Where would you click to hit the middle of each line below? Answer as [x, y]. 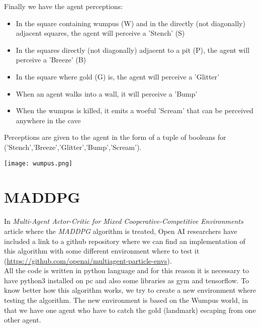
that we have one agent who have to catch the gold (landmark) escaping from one [130, 310]
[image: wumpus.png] [38, 163]
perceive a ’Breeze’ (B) [51, 60]
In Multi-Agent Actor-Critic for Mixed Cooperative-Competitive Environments [124, 221]
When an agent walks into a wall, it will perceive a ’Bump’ [107, 93]
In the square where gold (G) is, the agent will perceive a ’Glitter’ [117, 76]
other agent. [23, 320]
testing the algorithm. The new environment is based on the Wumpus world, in [126, 300]
